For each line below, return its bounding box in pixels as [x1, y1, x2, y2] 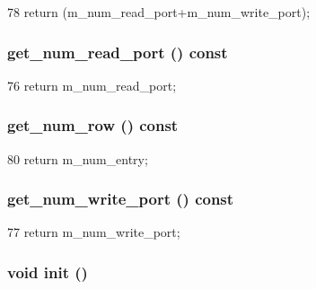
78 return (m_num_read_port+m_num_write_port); [7, 3, 311, 21]
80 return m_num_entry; [7, 149, 148, 168]
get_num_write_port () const [7, 188, 234, 210]
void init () [7, 260, 88, 283]
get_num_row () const [7, 114, 179, 136]
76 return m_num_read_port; [7, 75, 177, 94]
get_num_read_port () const [7, 40, 228, 63]
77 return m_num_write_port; [7, 223, 180, 241]
